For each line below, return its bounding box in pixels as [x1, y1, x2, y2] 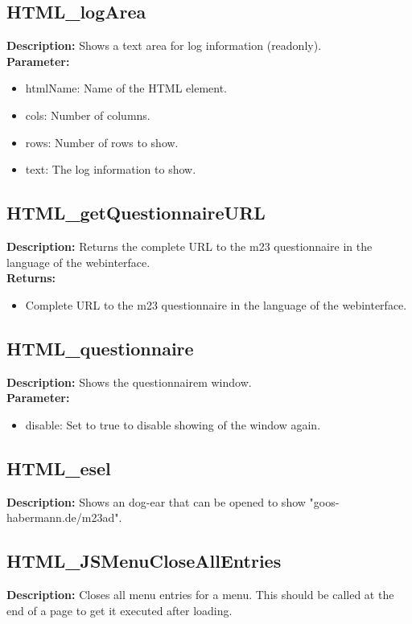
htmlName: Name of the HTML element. [25, 80, 228, 96]
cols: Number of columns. [25, 106, 150, 123]
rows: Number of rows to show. [25, 133, 179, 150]
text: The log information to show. [25, 161, 196, 178]
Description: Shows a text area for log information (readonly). [6, 37, 322, 54]
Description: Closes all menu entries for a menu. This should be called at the [6, 585, 394, 602]
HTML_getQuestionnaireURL [6, 200, 266, 225]
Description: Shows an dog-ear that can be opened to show [6, 493, 306, 510]
